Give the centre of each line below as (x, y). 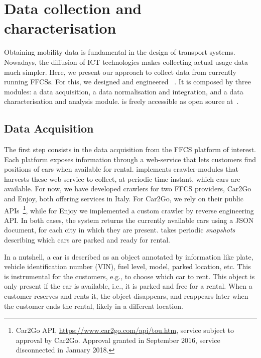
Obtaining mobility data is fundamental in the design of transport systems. (120, 52)
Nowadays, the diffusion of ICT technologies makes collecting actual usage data (126, 62)
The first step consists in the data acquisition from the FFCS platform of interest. (130, 149)
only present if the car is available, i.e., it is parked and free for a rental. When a (128, 286)
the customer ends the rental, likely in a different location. (94, 306)
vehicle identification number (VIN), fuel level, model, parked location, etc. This (127, 266)
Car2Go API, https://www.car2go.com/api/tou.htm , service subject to (125, 330)
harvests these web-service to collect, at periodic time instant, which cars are (122, 178)
